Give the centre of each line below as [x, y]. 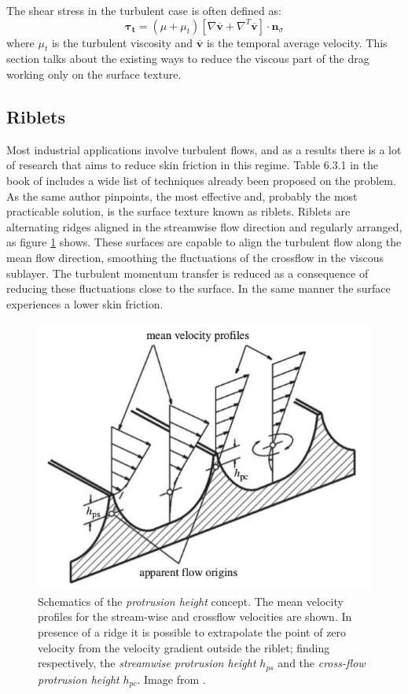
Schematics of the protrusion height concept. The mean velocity [191, 601]
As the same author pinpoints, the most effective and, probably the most [182, 196]
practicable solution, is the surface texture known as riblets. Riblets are [178, 211]
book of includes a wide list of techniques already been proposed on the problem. [201, 180]
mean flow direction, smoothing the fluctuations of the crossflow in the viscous [195, 257]
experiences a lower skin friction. [85, 303]
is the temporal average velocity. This [297, 42]
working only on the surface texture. [94, 74]
